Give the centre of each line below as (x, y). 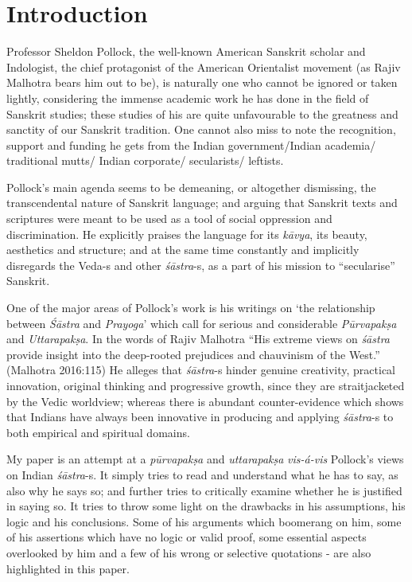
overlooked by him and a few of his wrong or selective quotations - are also (189, 552)
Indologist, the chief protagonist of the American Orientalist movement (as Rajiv (204, 66)
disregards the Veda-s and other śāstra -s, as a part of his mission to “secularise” (201, 265)
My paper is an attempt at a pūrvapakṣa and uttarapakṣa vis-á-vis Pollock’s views (205, 459)
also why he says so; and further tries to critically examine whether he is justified (204, 490)
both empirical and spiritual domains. (98, 432)
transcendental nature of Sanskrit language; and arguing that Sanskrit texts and (202, 203)
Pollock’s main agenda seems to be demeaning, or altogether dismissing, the (191, 187)
